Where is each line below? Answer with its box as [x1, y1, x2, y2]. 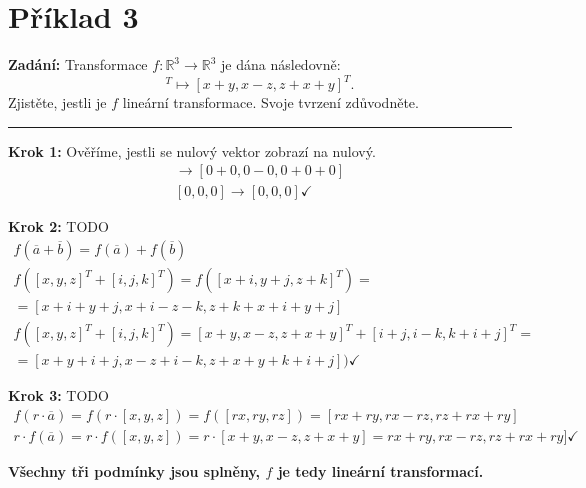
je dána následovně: [221, 54, 341, 75]
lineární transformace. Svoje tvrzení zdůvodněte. [122, 92, 419, 113]
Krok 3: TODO [8, 385, 109, 406]
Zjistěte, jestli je [8, 92, 107, 113]
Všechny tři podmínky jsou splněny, [8, 460, 261, 481]
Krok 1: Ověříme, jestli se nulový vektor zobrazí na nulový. [8, 140, 376, 161]
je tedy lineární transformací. [277, 460, 484, 481]
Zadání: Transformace [8, 54, 148, 75]
